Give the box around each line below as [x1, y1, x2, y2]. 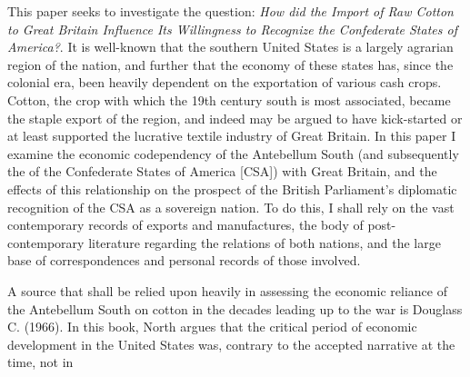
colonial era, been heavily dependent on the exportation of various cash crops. [7, 73, 442, 92]
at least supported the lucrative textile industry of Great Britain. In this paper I [7, 126, 456, 145]
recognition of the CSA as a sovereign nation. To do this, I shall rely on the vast [7, 197, 455, 216]
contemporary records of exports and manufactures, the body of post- [7, 215, 396, 234]
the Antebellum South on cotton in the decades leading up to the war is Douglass [7, 299, 463, 318]
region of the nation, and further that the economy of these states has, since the [7, 55, 454, 74]
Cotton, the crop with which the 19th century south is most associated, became [7, 90, 451, 109]
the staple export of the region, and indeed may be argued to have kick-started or [7, 108, 463, 127]
